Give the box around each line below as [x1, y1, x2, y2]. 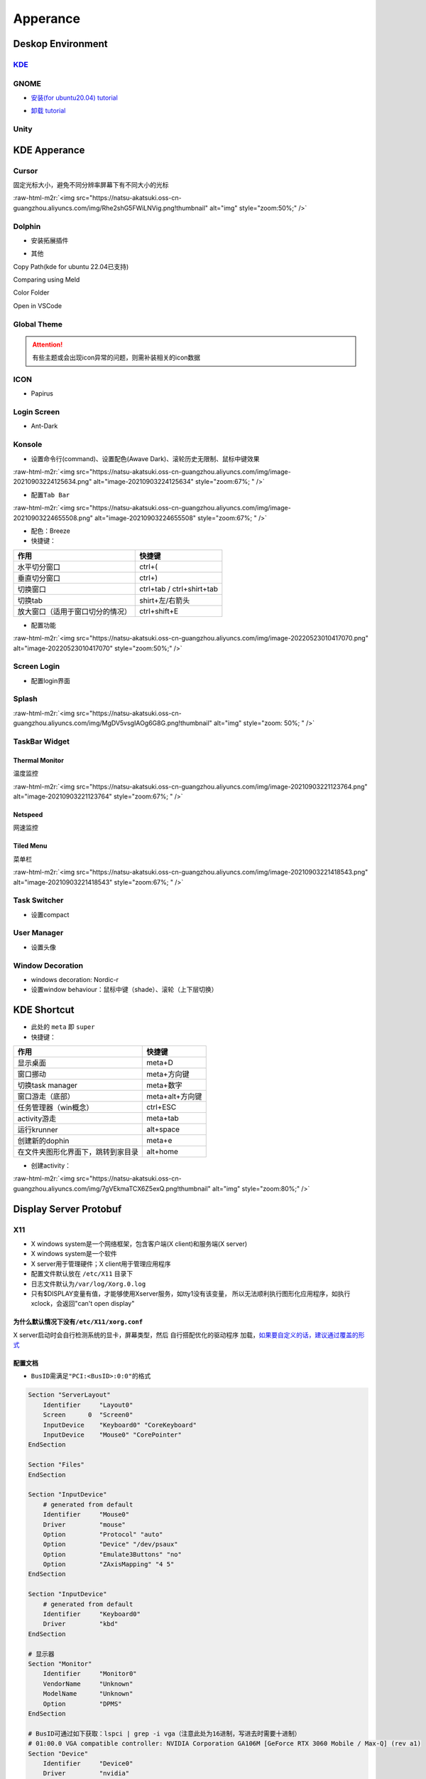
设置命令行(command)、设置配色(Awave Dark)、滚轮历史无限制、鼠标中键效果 [31, 454, 260, 463]
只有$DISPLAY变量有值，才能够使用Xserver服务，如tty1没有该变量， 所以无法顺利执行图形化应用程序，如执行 [31, 1289, 351, 1298]
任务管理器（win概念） [17, 1103, 94, 1112]
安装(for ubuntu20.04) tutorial [31, 93, 119, 102]
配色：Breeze [31, 527, 71, 535]
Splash [13, 694, 38, 704]
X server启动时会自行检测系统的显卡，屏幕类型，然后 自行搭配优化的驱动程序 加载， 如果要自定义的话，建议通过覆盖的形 [13, 1331, 365, 1339]
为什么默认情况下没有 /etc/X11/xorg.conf [13, 1317, 143, 1326]
